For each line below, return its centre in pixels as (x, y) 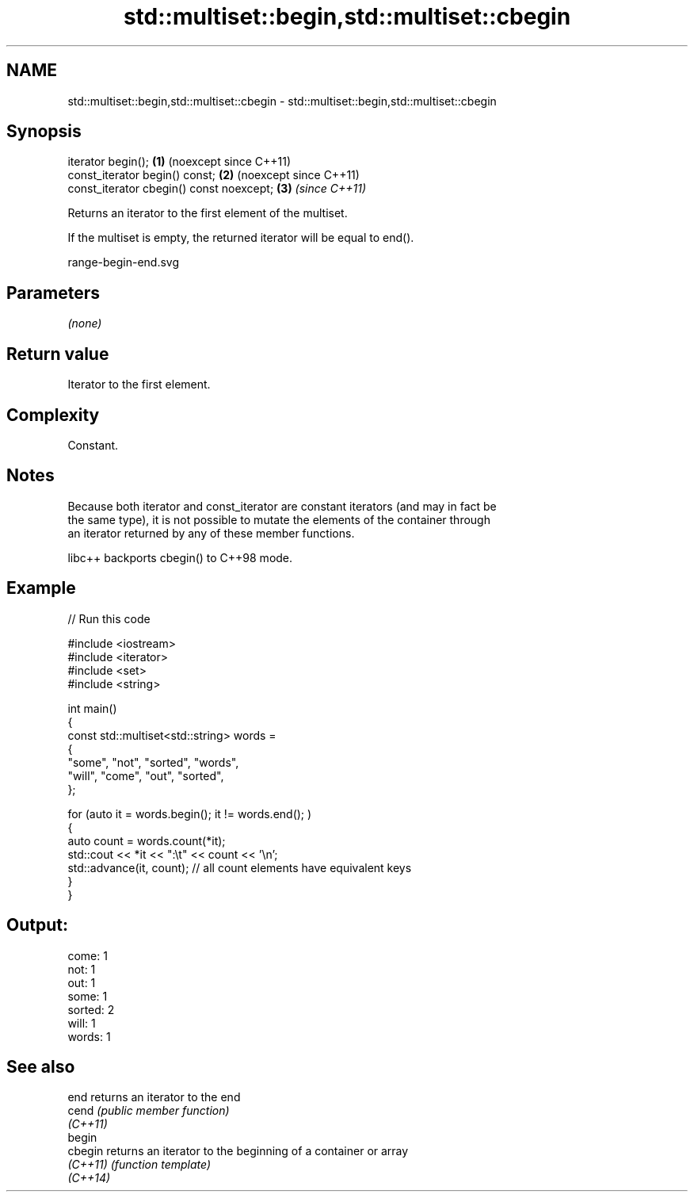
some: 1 (88, 996)
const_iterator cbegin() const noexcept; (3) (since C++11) (217, 189)
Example (41, 588)
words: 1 (89, 1036)
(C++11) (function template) (139, 1165)
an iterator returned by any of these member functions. (211, 533)
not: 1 (82, 969)
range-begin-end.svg (124, 262)
